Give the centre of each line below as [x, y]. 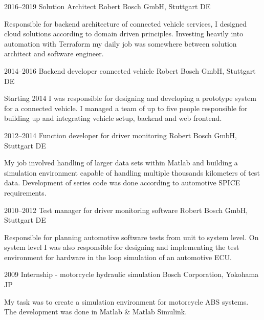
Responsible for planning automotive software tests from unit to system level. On [131, 237]
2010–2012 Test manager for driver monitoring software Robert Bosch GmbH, [126, 210]
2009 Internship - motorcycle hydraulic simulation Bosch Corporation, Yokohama [131, 274]
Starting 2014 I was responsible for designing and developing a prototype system [130, 98]
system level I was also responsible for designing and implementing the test [122, 247]
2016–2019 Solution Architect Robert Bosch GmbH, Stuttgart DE [107, 6]
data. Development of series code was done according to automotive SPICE [122, 183]
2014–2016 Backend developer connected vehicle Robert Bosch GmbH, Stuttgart [130, 70]
